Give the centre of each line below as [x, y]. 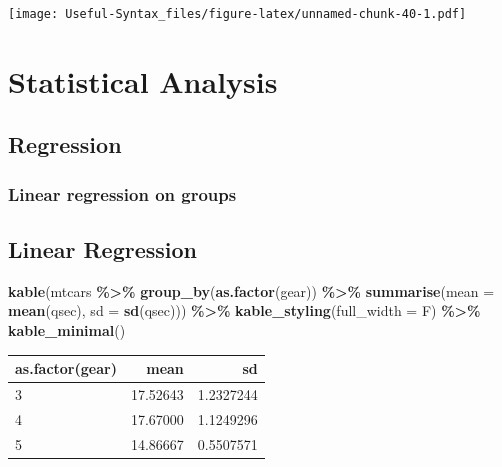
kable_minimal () [67, 330]
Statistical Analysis [143, 80]
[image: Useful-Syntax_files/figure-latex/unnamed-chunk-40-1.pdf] [237, 14]
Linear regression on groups [122, 193]
